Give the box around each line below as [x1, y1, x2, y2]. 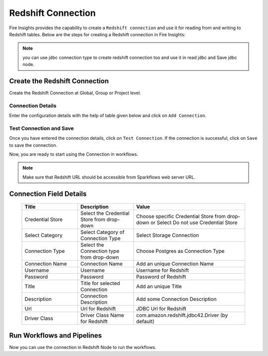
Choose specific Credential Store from [136, 213, 226, 220]
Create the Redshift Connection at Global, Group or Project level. [9, 90, 141, 96]
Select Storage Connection [136, 232, 200, 239]
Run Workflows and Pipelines [9, 331, 102, 340]
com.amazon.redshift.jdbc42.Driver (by [136, 312, 228, 319]
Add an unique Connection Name [136, 260, 214, 267]
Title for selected [80, 280, 120, 287]
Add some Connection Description [136, 296, 217, 302]
